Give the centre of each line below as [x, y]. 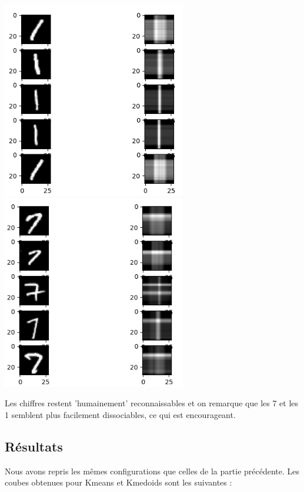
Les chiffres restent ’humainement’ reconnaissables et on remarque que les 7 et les [152, 403]
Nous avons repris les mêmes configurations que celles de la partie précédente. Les [152, 471]
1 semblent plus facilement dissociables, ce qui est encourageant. [120, 414]
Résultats [34, 446]
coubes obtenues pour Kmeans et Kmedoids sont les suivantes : [118, 482]
